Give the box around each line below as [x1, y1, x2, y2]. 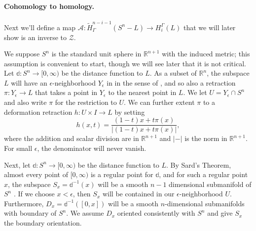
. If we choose [13, 188, 55, 199]
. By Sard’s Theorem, [166, 159, 231, 170]
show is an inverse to [4, 32, 67, 42]
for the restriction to [55, 97, 117, 107]
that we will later [183, 22, 236, 32]
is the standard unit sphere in [51, 48, 142, 59]
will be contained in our [102, 188, 175, 199]
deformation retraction [4, 106, 73, 117]
